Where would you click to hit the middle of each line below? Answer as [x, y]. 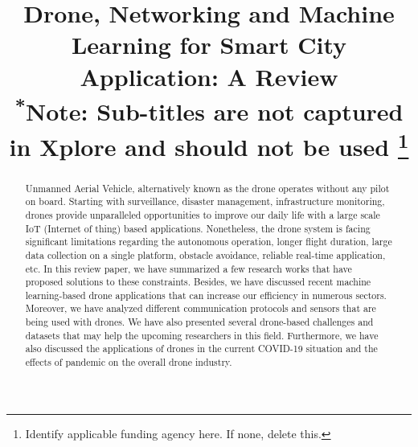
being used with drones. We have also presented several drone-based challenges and [199, 322]
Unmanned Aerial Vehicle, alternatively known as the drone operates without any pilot [207, 188]
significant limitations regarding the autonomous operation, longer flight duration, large [209, 242]
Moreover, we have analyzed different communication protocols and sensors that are [201, 308]
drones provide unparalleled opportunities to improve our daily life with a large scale [203, 214]
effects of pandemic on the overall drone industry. [129, 362]
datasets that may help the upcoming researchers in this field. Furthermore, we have [202, 335]
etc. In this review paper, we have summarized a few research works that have [189, 268]
